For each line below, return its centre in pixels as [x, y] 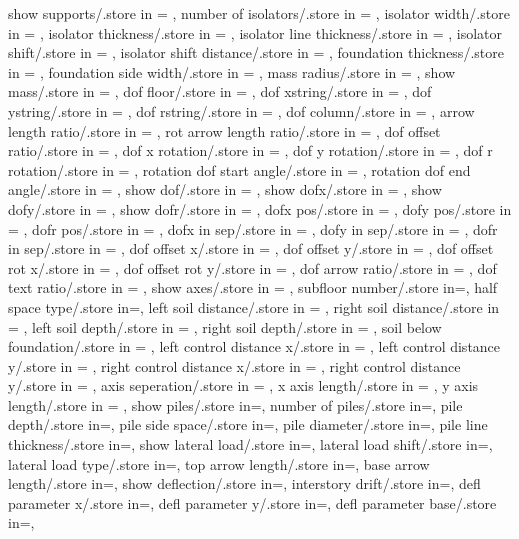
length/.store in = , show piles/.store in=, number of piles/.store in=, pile [235, 404]
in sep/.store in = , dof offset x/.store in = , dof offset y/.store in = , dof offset [251, 248]
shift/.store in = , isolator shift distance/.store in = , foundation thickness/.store [256, 52]
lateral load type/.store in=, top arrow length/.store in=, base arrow [219, 463]
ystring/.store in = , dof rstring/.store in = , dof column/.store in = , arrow [241, 110]
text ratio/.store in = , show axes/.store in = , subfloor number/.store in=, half [253, 287]
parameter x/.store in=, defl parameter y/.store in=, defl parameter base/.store [252, 502]
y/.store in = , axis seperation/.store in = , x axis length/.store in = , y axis [243, 385]
